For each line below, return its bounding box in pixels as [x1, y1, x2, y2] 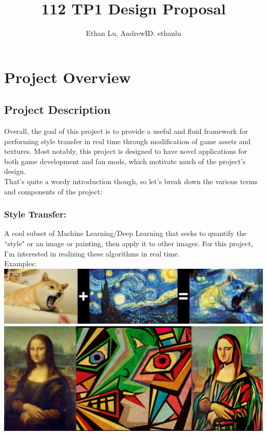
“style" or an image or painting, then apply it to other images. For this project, [4, 238, 253, 249]
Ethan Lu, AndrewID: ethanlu [86, 28, 181, 38]
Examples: [4, 258, 36, 269]
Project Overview [4, 66, 131, 87]
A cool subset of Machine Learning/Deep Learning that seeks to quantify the [4, 228, 246, 239]
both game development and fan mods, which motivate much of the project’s [4, 155, 246, 166]
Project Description [4, 102, 111, 117]
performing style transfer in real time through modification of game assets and [4, 135, 251, 146]
